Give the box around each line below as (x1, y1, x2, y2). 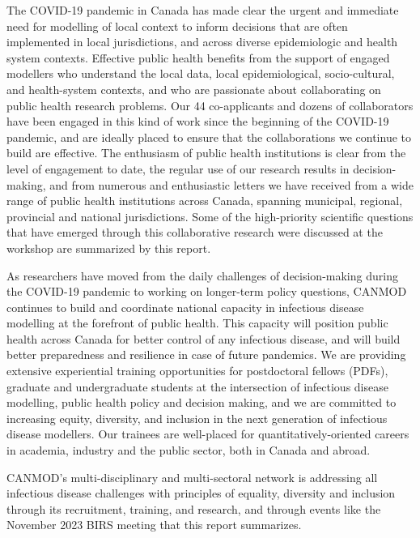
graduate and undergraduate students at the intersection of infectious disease (6, 378, 388, 395)
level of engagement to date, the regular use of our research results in (6, 160, 350, 177)
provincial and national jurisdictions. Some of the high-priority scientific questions (6, 207, 414, 224)
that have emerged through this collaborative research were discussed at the (6, 224, 383, 241)
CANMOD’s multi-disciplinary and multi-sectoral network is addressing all (6, 468, 378, 485)
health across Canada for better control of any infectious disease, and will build (6, 330, 401, 347)
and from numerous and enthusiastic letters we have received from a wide (49, 176, 414, 193)
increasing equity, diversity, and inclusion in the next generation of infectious (6, 409, 388, 426)
